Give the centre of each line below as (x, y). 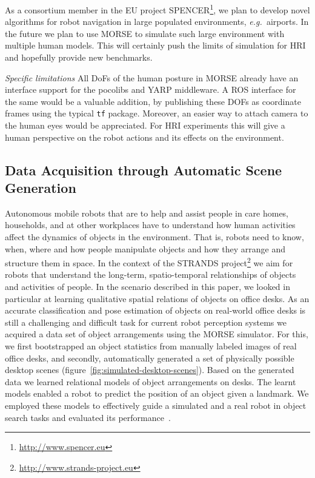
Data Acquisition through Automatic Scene (144, 170)
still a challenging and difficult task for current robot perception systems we (146, 322)
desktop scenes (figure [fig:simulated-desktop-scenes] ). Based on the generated (150, 370)
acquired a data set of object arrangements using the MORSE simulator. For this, (157, 334)
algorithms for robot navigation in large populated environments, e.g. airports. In (157, 22)
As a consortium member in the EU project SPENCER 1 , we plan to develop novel (157, 9)
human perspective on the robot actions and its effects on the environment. (144, 137)
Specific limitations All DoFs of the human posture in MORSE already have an (152, 77)
